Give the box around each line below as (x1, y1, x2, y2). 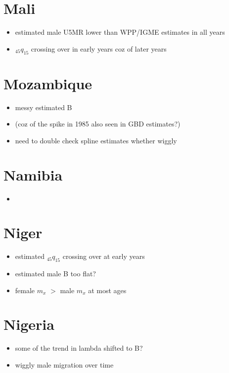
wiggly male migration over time (15, 359, 114, 370)
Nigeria (3, 314, 54, 334)
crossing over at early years (62, 251, 145, 261)
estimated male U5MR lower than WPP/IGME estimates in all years (15, 27, 225, 37)
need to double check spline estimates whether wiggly (15, 135, 177, 145)
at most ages (88, 285, 127, 295)
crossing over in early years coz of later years (31, 43, 167, 54)
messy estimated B (15, 102, 72, 112)
